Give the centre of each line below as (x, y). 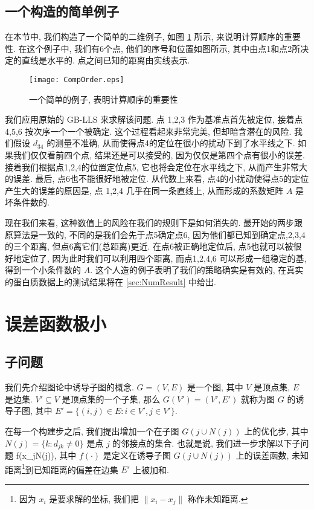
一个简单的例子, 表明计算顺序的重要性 (104, 99)
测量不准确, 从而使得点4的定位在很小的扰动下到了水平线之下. (175, 143)
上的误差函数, (262, 455)
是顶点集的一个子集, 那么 (111, 399)
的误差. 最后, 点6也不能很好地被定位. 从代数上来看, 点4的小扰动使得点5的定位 (157, 179)
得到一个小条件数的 (43, 270)
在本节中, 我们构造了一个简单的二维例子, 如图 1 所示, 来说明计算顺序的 (144, 37)
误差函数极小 (56, 323)
